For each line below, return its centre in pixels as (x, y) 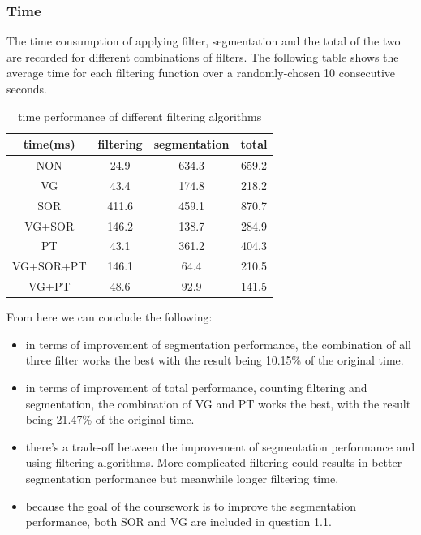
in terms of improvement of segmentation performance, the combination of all (218, 344)
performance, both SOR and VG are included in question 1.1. (178, 522)
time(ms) (49, 144)
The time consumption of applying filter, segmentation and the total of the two (204, 41)
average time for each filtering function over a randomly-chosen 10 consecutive (201, 73)
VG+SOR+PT (49, 266)
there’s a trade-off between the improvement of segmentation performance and (220, 446)
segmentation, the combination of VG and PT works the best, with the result (218, 403)
